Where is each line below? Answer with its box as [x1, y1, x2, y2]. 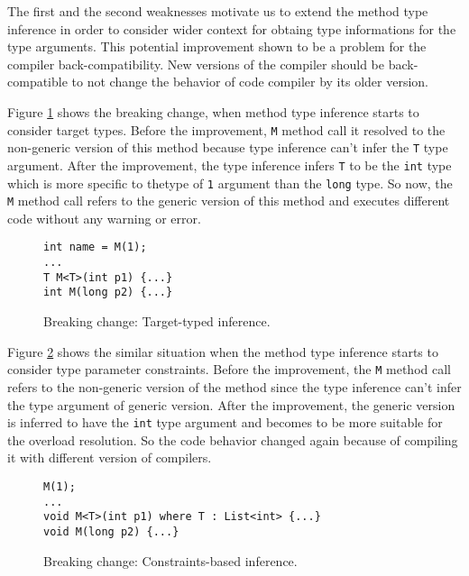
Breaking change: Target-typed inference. [43, 312, 271, 331]
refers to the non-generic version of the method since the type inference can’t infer [7, 377, 462, 396]
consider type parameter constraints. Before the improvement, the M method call [7, 360, 451, 379]
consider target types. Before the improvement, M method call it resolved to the [7, 120, 446, 139]
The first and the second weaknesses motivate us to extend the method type [7, 2, 428, 20]
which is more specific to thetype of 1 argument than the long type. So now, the [7, 173, 453, 192]
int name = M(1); [43, 241, 147, 254]
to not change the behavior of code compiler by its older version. [71, 72, 428, 91]
